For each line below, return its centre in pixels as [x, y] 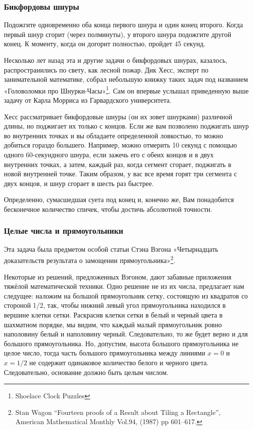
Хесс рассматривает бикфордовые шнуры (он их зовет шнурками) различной [118, 116]
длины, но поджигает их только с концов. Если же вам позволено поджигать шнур [126, 126]
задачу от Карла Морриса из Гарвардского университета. [88, 100]
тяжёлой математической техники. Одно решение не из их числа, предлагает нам [124, 286]
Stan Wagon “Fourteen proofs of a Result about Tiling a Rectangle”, [118, 412]
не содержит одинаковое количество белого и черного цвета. [119, 362]
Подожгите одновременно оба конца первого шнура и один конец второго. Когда [124, 25]
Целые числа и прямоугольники [64, 231]
